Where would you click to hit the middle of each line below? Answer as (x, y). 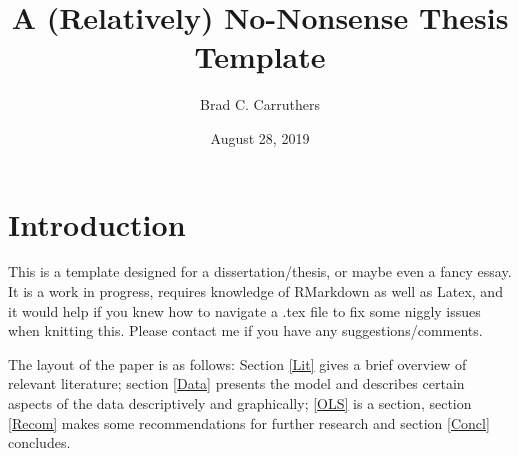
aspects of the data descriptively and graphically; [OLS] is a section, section (240, 403)
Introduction (97, 223)
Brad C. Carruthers (260, 104)
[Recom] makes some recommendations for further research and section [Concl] (249, 422)
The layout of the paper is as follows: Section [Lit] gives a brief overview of (237, 363)
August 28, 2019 (260, 137)
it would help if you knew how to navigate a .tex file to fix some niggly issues (244, 310)
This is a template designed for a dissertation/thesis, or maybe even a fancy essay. (260, 271)
